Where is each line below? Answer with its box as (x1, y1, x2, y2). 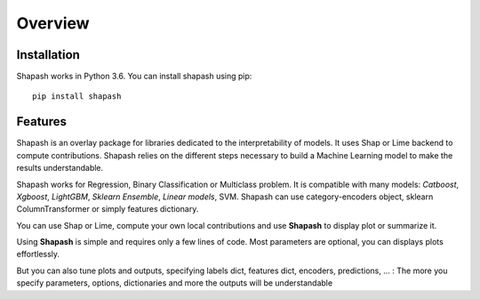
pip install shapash (32, 92, 122, 101)
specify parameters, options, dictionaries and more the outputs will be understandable (16, 278, 333, 288)
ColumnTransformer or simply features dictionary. (16, 204, 199, 214)
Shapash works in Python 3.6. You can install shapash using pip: (16, 71, 252, 82)
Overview (16, 13, 90, 33)
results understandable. (16, 163, 104, 174)
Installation (16, 47, 80, 62)
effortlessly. (16, 249, 60, 260)
